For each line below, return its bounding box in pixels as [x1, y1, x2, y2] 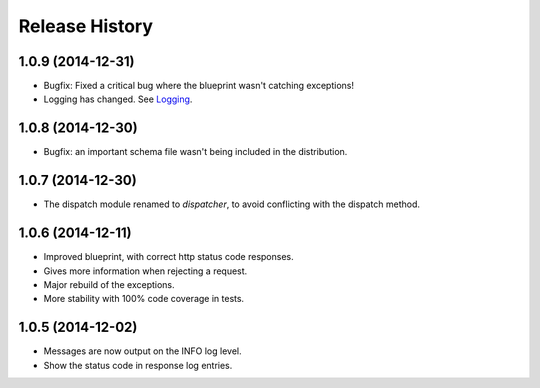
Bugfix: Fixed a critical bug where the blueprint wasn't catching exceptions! [43, 80, 355, 92]
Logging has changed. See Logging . [43, 93, 193, 105]
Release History [18, 15, 154, 37]
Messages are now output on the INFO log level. [43, 345, 242, 357]
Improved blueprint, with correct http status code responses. [43, 251, 294, 263]
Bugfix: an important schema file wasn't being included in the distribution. [43, 146, 348, 158]
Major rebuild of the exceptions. [43, 278, 175, 290]
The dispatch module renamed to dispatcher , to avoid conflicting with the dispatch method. [43, 198, 420, 210]
